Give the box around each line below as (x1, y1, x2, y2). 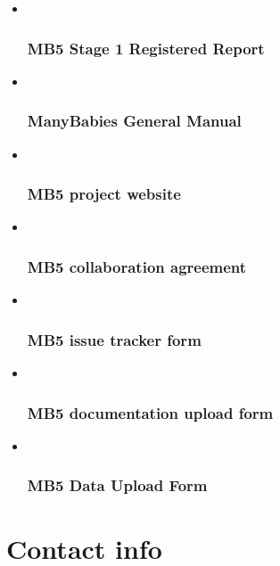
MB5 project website (27, 183, 181, 205)
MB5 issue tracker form (27, 328, 202, 350)
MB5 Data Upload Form (27, 474, 208, 496)
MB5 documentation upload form (27, 401, 274, 423)
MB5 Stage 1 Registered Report (27, 37, 265, 59)
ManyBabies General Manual (27, 110, 242, 132)
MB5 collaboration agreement (27, 255, 247, 277)
